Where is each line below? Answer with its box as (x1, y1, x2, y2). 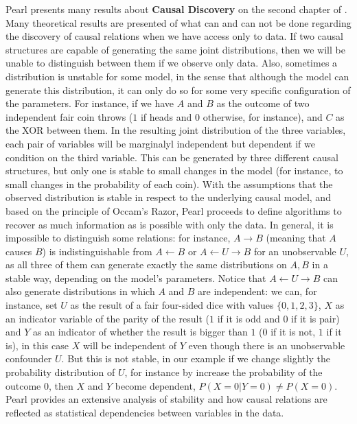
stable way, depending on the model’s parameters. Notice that (5, 270, 266, 285)
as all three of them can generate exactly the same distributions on (5, 257, 287, 272)
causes (5, 244, 32, 258)
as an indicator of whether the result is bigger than (33, 325, 248, 339)
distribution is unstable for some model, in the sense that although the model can (5, 69, 349, 83)
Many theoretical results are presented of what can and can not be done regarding (5, 15, 352, 30)
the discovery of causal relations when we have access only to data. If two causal (5, 29, 344, 43)
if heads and (140, 109, 192, 123)
